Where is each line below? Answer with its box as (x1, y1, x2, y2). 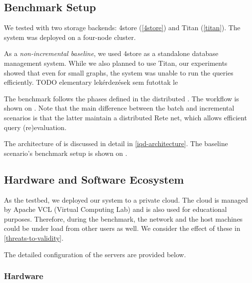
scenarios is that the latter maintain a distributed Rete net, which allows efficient (4, 112, 247, 122)
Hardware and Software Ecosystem (4, 171, 184, 187)
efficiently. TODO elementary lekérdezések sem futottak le (4, 77, 178, 87)
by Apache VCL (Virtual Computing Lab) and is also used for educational (4, 204, 227, 214)
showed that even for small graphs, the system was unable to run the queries (4, 67, 233, 77)
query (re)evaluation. (4, 122, 67, 132)
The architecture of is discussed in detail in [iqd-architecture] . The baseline (4, 138, 228, 149)
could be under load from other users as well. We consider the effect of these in (4, 223, 240, 233)
